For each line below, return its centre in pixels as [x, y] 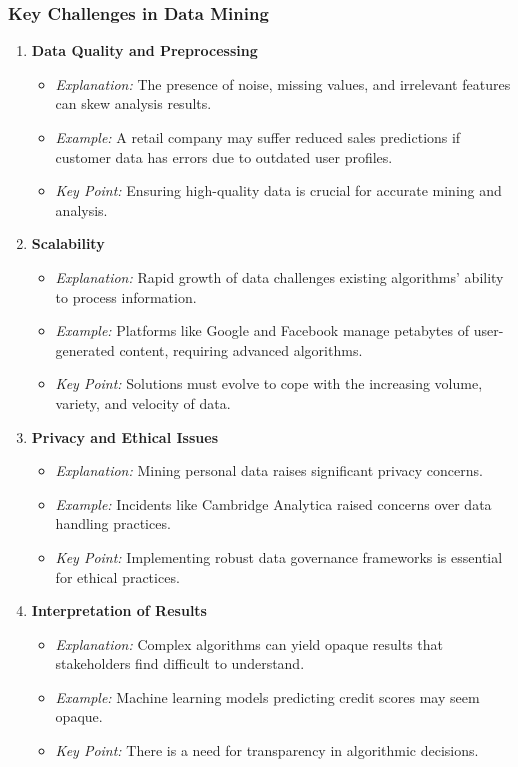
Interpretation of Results [119, 610]
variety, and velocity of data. [143, 402]
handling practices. [113, 523]
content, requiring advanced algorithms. [241, 349]
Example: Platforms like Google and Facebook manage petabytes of [262, 330]
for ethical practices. [117, 576]
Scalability [68, 243]
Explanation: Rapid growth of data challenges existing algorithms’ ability [279, 276]
